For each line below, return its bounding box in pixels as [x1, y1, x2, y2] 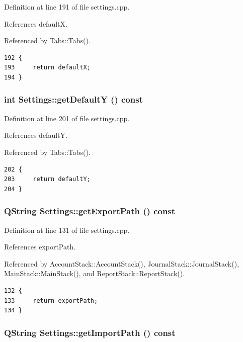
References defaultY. [4, 130, 67, 140]
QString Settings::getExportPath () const [4, 205, 176, 217]
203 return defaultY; [4, 176, 91, 183]
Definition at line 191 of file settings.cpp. [4, 2, 130, 12]
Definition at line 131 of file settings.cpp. [4, 224, 130, 235]
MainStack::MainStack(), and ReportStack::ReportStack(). [4, 268, 185, 279]
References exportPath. [4, 241, 76, 252]
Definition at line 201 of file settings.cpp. [4, 113, 130, 123]
